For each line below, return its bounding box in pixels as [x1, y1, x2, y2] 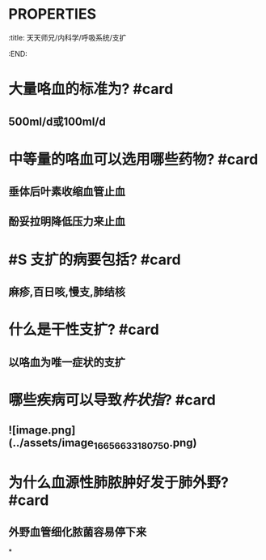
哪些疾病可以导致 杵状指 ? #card [8, 391, 216, 409]
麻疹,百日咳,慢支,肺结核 [8, 285, 126, 299]
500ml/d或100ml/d [8, 114, 107, 128]
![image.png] [8, 423, 76, 438]
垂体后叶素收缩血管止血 [8, 185, 125, 199]
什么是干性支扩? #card [8, 321, 159, 339]
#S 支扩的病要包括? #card [8, 250, 181, 268]
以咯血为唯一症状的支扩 [8, 355, 125, 369]
